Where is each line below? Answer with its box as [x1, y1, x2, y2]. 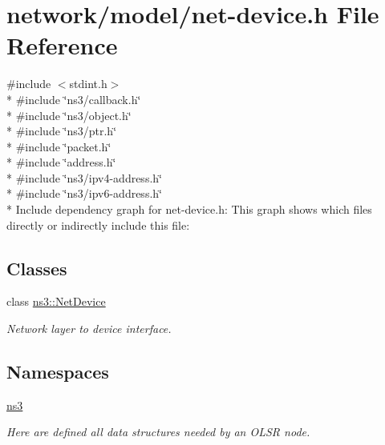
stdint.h [69, 75, 107, 92]
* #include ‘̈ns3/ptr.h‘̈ [6, 122, 117, 139]
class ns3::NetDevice [6, 293, 106, 310]
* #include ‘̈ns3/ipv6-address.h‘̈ [6, 185, 162, 202]
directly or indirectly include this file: [6, 216, 190, 233]
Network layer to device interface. [6, 320, 172, 337]
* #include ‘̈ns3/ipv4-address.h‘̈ [6, 169, 162, 186]
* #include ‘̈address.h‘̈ [6, 154, 116, 170]
